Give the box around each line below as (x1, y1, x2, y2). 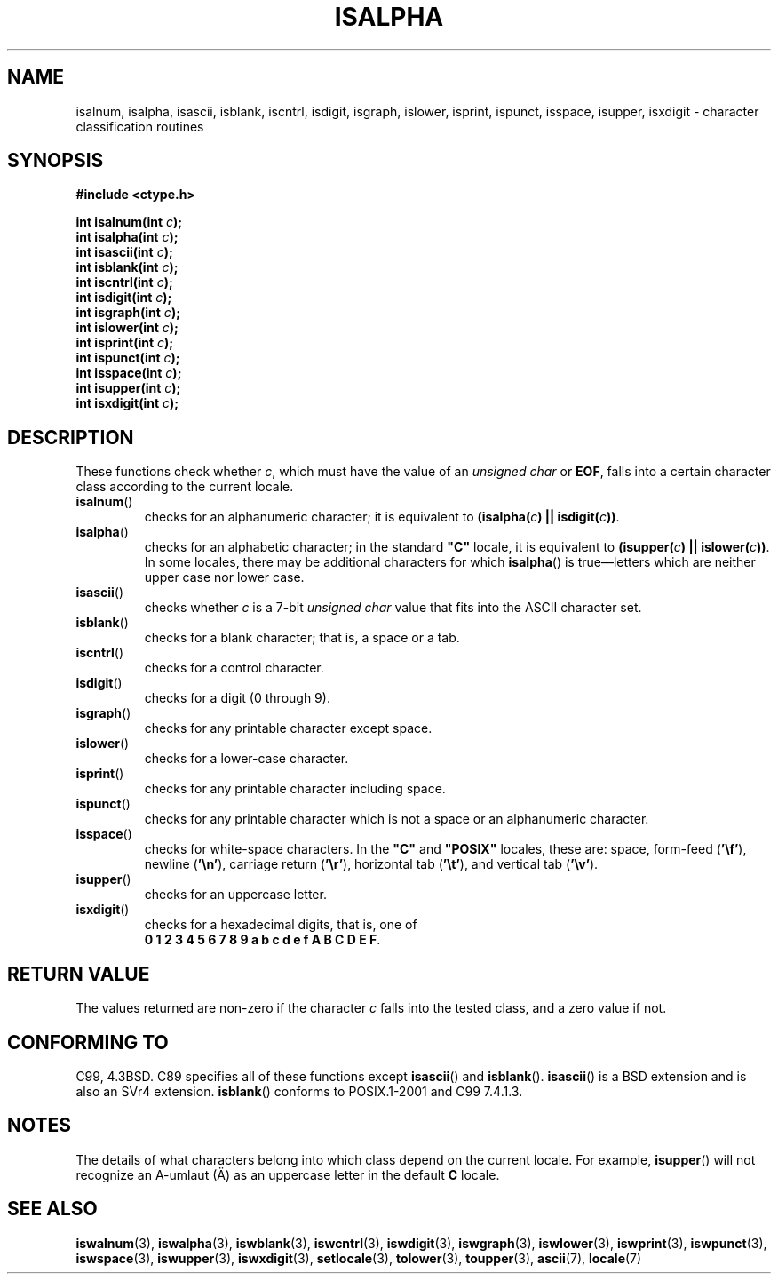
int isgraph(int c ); (75, 305, 180, 321)
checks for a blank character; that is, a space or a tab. (144, 630, 460, 646)
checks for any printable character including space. (144, 781, 446, 797)
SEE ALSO (7, 1197, 98, 1221)
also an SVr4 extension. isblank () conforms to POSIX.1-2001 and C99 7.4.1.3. (75, 1083, 523, 1099)
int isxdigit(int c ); (75, 395, 179, 411)
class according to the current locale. (75, 479, 294, 495)
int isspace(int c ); (75, 365, 182, 381)
